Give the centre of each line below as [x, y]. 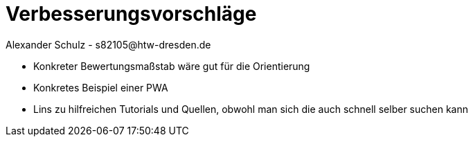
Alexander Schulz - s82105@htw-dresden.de [108, 44]
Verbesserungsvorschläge [131, 14]
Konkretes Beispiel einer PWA [101, 87]
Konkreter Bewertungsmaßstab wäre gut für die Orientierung [172, 66]
